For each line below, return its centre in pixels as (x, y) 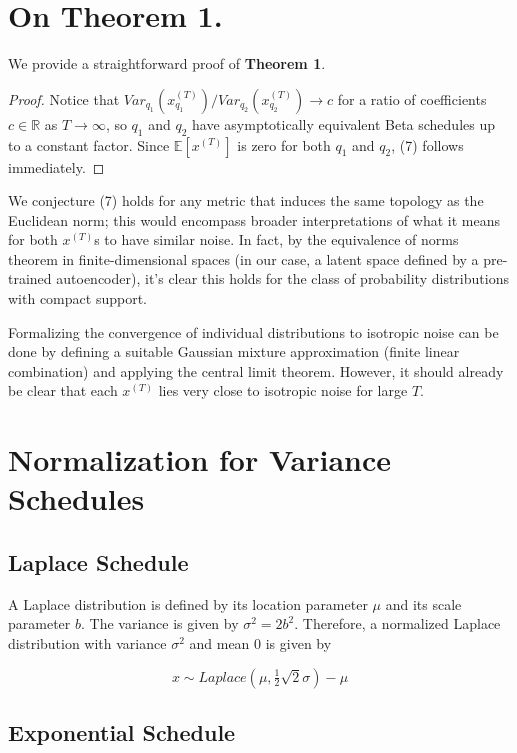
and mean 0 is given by (260, 643)
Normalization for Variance (200, 459)
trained (30, 278)
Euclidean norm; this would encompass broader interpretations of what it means (254, 219)
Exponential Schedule (122, 731)
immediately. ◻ (56, 166)
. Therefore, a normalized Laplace (397, 623)
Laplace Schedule (98, 562)
